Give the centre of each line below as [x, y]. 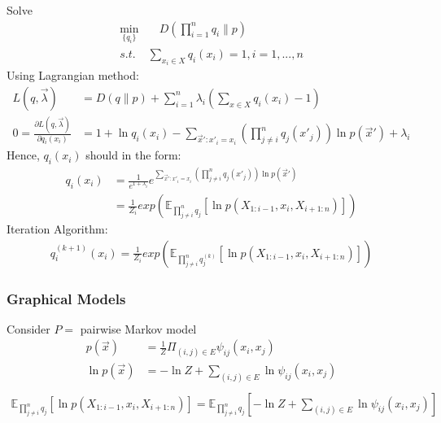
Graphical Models [66, 298]
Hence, [23, 155]
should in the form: [133, 155]
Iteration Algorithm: [57, 229]
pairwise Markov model [138, 328]
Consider [28, 328]
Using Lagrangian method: [73, 75]
